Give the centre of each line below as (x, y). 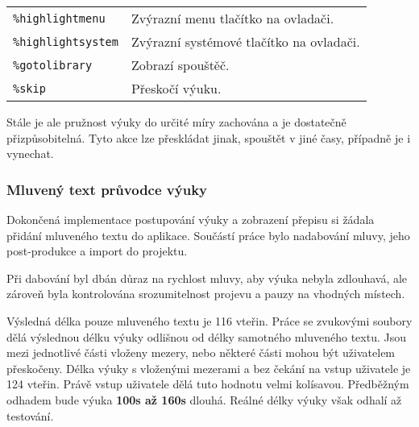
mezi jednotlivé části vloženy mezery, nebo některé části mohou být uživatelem (201, 352)
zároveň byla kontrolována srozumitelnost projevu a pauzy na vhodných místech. (206, 294)
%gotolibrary (53, 65)
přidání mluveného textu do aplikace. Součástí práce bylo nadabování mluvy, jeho (208, 235)
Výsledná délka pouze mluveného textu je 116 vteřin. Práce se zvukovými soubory (209, 320)
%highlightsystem (66, 41)
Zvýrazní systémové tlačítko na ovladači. (245, 41)
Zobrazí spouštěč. (180, 65)
